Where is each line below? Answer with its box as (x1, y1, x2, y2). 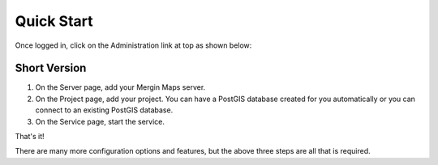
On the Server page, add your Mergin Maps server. (35, 82, 206, 92)
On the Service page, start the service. (35, 116, 165, 126)
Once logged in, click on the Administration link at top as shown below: (15, 40, 252, 50)
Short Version (15, 61, 87, 75)
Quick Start (15, 12, 93, 30)
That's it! (15, 132, 45, 142)
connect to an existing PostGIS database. (35, 105, 174, 115)
